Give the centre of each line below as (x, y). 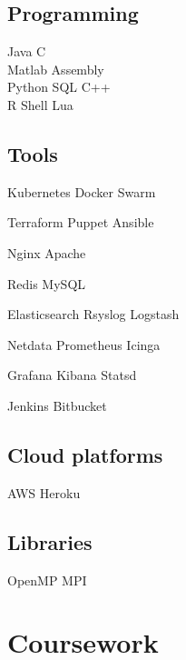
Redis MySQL (47, 283)
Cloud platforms (85, 454)
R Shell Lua (40, 104)
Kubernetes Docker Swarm (82, 191)
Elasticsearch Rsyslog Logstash (93, 314)
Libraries (50, 541)
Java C (27, 51)
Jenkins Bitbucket (57, 405)
